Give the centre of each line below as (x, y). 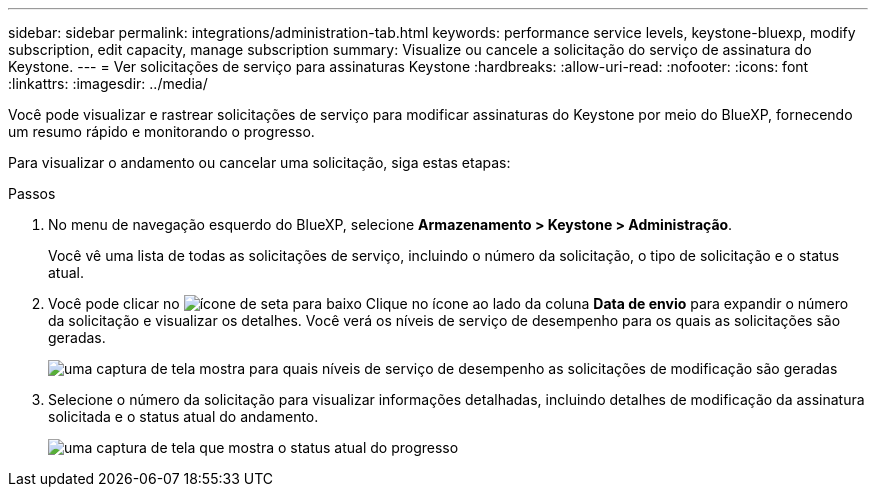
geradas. (77, 337)
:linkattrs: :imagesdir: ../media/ (108, 83)
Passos (32, 193)
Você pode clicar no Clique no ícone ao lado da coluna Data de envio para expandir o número (448, 303)
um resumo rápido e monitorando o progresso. (161, 131)
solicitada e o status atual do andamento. (183, 416)
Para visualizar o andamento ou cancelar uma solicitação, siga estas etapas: (259, 162)
